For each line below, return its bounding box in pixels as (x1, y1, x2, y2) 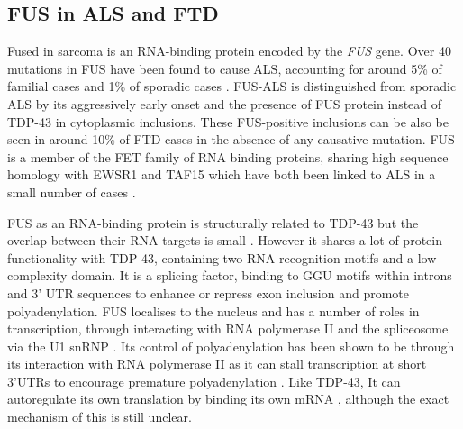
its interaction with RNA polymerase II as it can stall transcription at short (7, 354, 427, 373)
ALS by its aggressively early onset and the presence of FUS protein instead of (7, 94, 442, 113)
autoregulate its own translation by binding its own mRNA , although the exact (7, 389, 449, 408)
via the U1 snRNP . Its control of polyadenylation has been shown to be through (7, 336, 455, 355)
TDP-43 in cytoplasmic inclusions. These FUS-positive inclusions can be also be (7, 112, 449, 131)
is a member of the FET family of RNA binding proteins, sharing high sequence (7, 147, 449, 166)
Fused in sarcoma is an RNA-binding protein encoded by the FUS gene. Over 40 (7, 41, 451, 60)
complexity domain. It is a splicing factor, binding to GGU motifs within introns (7, 266, 452, 285)
